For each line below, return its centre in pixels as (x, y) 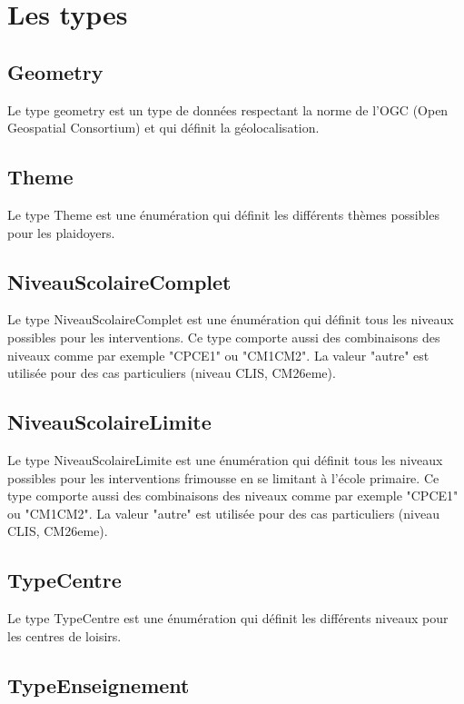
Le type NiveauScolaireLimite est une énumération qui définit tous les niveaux (225, 459)
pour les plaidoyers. (61, 232)
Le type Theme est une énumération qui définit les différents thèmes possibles (223, 214)
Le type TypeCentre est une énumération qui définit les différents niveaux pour (228, 618)
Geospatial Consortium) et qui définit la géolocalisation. (163, 128)
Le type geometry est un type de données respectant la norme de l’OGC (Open (228, 109)
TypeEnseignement (99, 684)
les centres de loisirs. (64, 635)
